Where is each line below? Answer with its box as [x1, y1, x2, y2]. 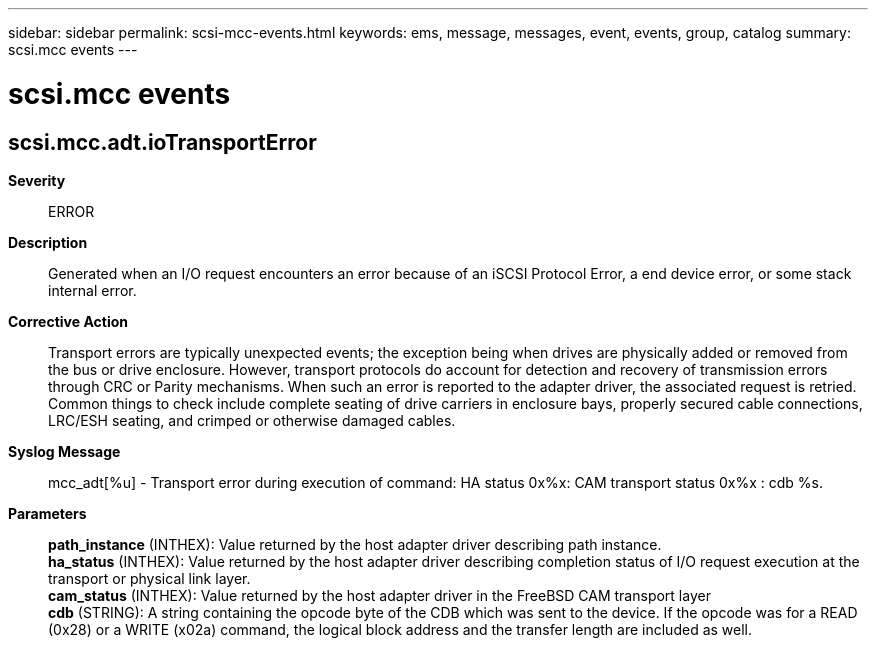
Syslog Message [8, 442, 121, 460]
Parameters [8, 504, 87, 522]
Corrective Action [8, 312, 128, 330]
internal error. [48, 281, 137, 299]
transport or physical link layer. [48, 569, 251, 587]
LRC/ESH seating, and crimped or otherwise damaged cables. [48, 411, 456, 429]
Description [8, 233, 88, 251]
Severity [8, 171, 66, 189]
